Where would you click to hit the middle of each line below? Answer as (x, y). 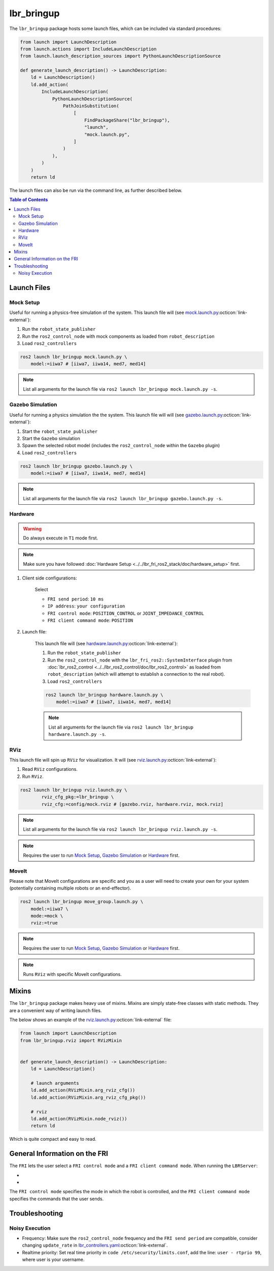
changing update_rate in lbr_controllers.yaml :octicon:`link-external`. (95, 1245)
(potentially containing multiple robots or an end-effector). (70, 888)
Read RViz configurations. (50, 769)
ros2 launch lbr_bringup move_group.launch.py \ (82, 902)
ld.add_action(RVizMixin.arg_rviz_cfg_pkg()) (88, 1097)
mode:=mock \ (47, 916)
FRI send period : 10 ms (76, 599)
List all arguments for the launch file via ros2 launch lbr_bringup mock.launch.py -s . (120, 389)
